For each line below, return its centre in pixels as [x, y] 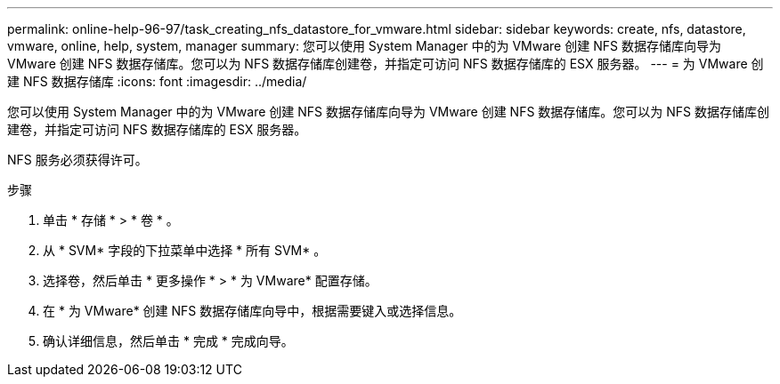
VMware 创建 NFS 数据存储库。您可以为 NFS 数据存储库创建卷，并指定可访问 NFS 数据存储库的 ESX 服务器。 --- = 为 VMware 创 [386, 64]
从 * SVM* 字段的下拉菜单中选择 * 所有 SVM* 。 [185, 250]
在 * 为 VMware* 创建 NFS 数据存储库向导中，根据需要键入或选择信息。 [252, 311]
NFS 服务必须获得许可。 [77, 160]
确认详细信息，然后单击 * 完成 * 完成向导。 [168, 341]
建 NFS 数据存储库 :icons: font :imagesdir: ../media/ [157, 81]
